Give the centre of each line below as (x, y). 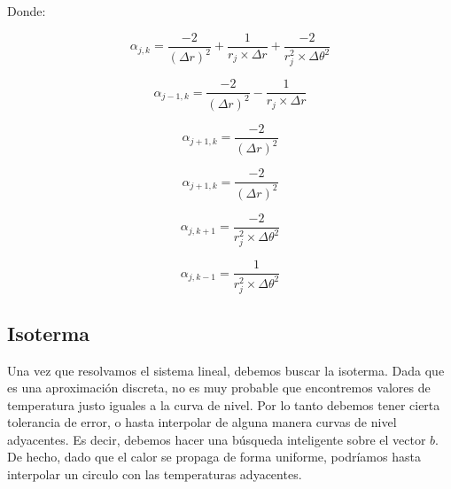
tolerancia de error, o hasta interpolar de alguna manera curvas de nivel (202, 422)
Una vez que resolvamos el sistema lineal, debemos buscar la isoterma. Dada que (226, 370)
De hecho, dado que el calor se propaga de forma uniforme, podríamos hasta (214, 457)
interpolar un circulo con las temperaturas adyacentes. (155, 474)
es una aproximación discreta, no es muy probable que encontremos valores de (219, 388)
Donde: (27, 11)
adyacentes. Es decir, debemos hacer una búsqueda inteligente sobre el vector (217, 439)
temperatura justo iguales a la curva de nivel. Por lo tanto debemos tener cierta (224, 404)
